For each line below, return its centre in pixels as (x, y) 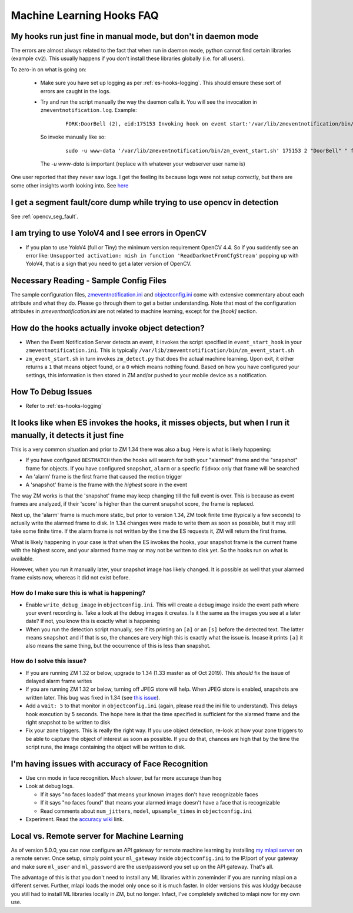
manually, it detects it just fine (67, 435)
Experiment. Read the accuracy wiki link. (75, 819)
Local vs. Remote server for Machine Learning (97, 836)
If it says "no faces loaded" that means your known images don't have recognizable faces (149, 794)
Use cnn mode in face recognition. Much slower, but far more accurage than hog (124, 778)
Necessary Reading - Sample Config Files (89, 281)
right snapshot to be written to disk (68, 722)
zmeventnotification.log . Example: (89, 110)
